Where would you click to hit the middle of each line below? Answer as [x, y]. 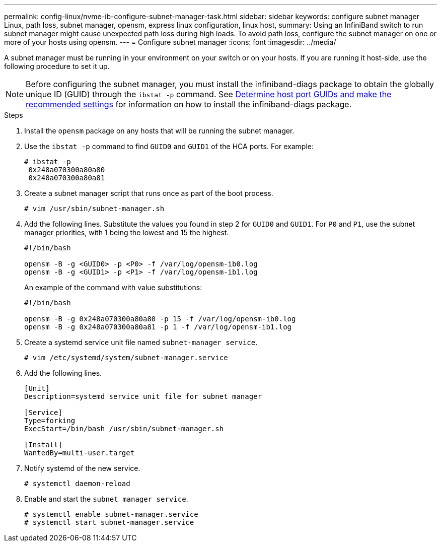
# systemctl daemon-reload [77, 484]
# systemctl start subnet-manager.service [109, 522]
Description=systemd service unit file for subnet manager [143, 396]
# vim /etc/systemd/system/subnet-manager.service [126, 358]
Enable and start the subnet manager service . [106, 499]
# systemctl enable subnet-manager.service [111, 514]
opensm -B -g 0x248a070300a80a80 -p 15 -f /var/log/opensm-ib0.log [160, 319]
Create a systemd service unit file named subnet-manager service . [141, 342]
